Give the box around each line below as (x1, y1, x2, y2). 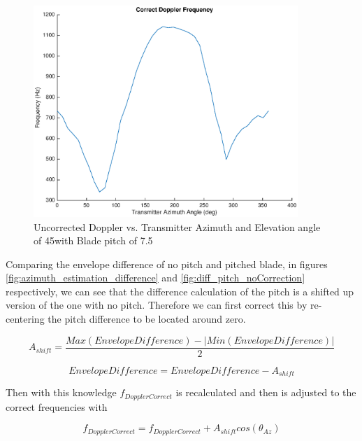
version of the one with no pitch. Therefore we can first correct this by (6, 297, 307, 312)
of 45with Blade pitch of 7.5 (34, 233, 153, 248)
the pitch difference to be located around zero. (48, 311, 246, 326)
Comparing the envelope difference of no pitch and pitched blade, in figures (6, 256, 328, 271)
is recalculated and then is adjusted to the (175, 385, 356, 400)
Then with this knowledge (6, 385, 117, 400)
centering (6, 311, 45, 326)
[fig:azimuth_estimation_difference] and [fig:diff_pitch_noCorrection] (6, 270, 305, 285)
